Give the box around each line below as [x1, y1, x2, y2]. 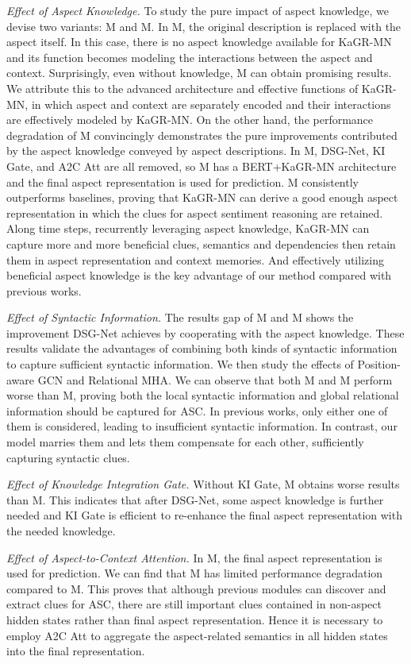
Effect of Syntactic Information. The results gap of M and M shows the [6, 309, 354, 326]
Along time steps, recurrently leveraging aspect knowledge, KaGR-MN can [6, 220, 370, 237]
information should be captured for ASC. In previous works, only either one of [6, 402, 388, 419]
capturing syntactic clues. [6, 449, 130, 465]
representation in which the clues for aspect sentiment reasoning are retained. [6, 204, 383, 221]
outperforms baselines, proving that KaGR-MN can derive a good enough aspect [6, 189, 398, 206]
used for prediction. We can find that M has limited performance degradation [6, 565, 383, 581]
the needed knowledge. [6, 523, 116, 539]
